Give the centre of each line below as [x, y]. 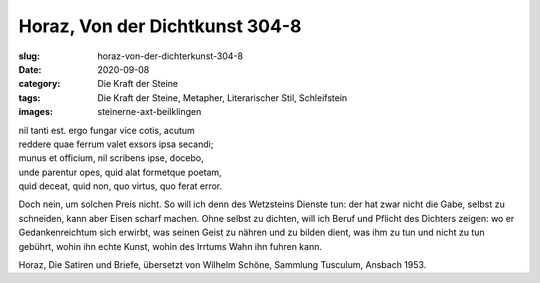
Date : [30, 69]
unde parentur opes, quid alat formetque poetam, [120, 172]
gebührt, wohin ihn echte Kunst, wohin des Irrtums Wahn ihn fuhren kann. [170, 246]
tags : [29, 97]
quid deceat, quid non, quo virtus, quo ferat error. [120, 186]
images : [36, 112]
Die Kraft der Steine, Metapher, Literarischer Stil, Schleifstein [222, 97]
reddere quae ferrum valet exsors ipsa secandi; [116, 144]
